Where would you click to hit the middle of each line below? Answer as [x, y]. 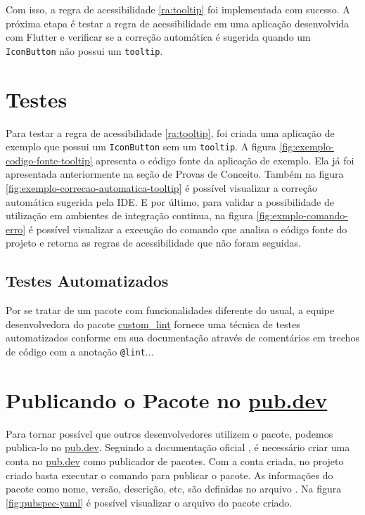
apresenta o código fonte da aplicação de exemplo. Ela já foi [225, 160]
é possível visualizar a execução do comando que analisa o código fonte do [188, 229]
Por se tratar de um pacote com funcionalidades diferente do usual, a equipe [170, 310]
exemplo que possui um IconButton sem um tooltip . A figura [141, 146]
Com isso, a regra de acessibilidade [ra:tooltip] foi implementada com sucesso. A [178, 9]
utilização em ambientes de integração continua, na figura [130, 215]
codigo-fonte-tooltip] [49, 160]
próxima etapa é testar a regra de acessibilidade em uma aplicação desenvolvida [178, 23]
